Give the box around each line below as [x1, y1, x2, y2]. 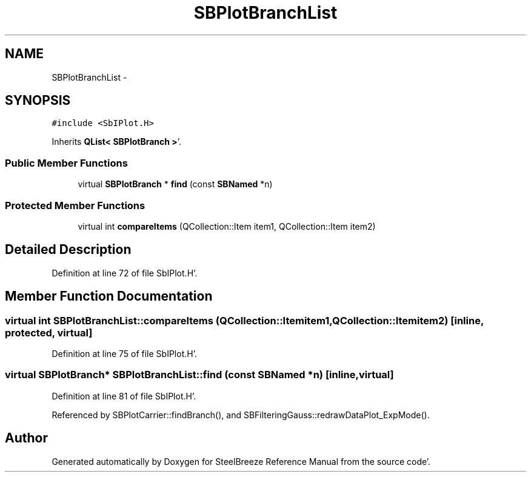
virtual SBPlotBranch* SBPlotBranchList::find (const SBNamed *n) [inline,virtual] [5, 369, 394, 381]
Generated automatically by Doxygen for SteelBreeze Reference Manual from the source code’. [52, 456, 431, 467]
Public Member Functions [5, 156, 128, 169]
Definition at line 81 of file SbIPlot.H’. [52, 390, 196, 401]
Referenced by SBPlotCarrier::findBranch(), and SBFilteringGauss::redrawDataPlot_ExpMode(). [52, 409, 430, 420]
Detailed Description [5, 242, 132, 258]
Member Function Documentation [5, 289, 213, 304]
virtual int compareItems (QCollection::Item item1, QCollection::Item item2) [78, 221, 376, 232]
